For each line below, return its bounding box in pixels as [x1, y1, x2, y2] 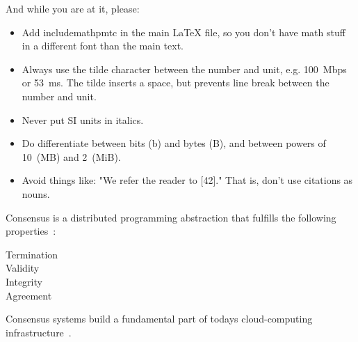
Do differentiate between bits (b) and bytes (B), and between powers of [22, 136, 326, 150]
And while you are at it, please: [6, 1, 140, 15]
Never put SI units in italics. [22, 112, 144, 127]
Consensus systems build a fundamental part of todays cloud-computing [6, 311, 313, 326]
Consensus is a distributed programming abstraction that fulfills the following [6, 210, 336, 224]
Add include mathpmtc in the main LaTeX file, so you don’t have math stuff [22, 24, 345, 39]
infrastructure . [6, 325, 72, 339]
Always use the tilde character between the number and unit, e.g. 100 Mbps [22, 61, 347, 76]
